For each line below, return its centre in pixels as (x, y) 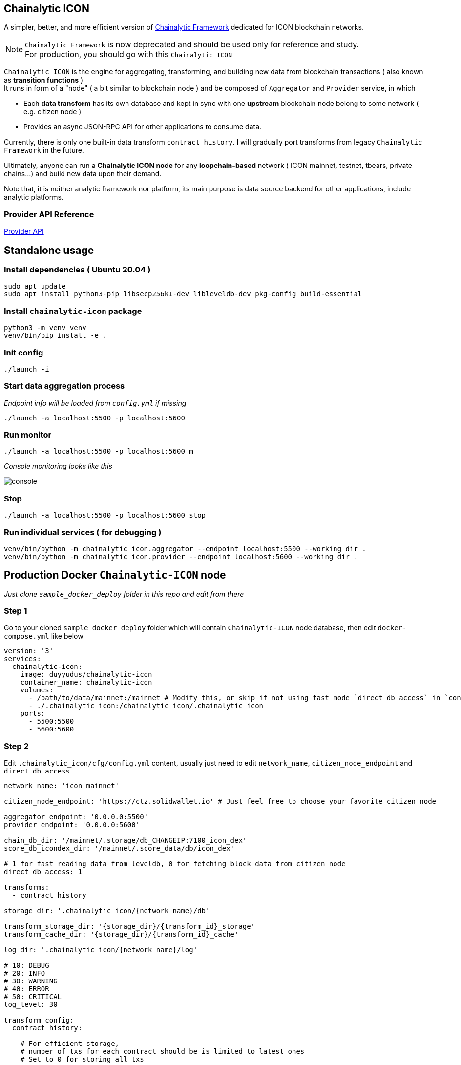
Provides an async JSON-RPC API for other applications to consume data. (143, 127)
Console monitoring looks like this (58, 466)
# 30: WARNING (31, 981)
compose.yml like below (44, 636)
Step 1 (16, 611)
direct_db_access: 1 (43, 872)
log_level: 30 (31, 1005)
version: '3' (29, 651)
